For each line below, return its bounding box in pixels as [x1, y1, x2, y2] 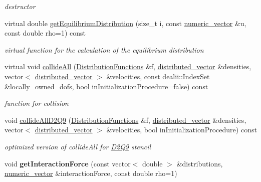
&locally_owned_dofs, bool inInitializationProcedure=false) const [5, 81, 208, 91]
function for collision [5, 98, 69, 108]
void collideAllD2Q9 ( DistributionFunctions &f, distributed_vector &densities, [5, 114, 246, 125]
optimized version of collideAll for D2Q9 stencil [5, 141, 151, 151]
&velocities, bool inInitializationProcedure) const [106, 124, 257, 135]
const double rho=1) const [5, 28, 86, 38]
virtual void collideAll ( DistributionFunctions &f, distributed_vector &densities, [5, 61, 251, 72]
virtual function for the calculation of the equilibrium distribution [5, 44, 204, 55]
